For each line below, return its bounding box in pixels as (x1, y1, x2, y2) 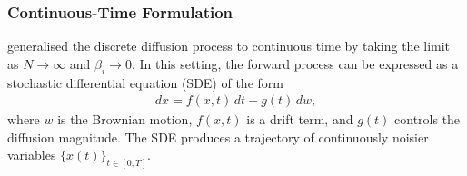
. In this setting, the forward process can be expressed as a (131, 54, 459, 73)
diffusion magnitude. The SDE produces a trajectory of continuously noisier (7, 127, 429, 146)
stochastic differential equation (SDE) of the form (7, 73, 283, 92)
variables (7, 145, 56, 164)
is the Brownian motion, (57, 110, 193, 129)
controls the (394, 110, 461, 129)
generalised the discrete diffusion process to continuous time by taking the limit (7, 36, 451, 55)
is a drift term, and (246, 110, 353, 129)
